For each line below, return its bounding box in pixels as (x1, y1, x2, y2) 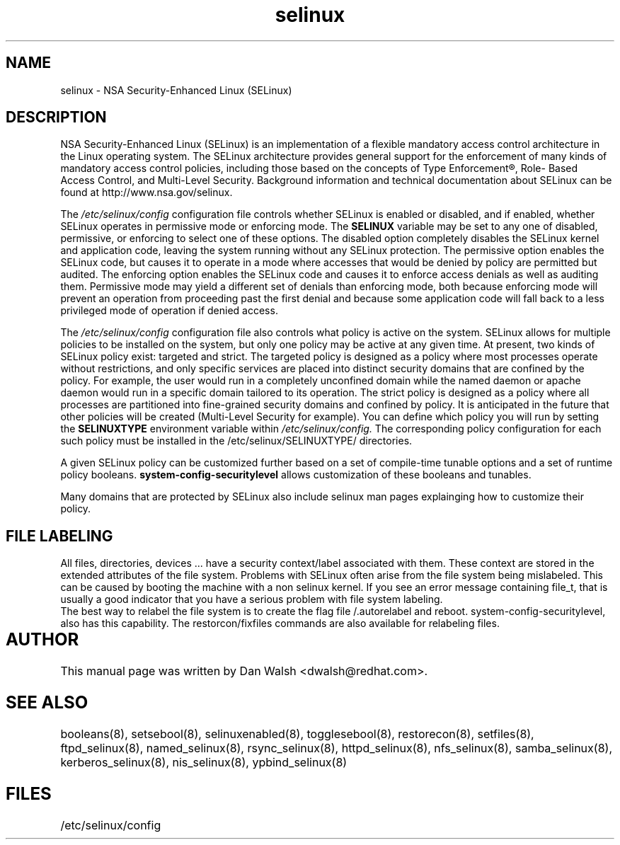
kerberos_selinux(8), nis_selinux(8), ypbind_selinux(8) (60, 755, 348, 769)
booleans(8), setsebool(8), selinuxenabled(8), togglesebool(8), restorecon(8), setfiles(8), (60, 727, 534, 741)
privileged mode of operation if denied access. (60, 304, 278, 317)
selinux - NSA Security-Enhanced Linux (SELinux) (60, 84, 292, 96)
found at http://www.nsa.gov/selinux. (60, 186, 233, 199)
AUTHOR (6, 629, 79, 650)
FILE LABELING (6, 527, 113, 545)
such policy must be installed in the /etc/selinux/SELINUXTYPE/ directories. (60, 435, 413, 447)
